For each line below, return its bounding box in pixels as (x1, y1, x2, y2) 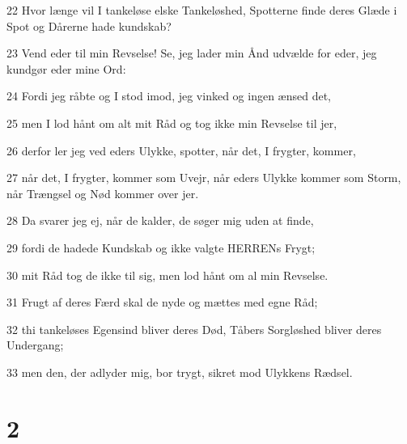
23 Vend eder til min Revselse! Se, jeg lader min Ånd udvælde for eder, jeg (6, 44, 377, 61)
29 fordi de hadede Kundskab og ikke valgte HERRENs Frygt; (6, 239, 316, 256)
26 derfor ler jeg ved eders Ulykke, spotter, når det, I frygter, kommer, (6, 142, 356, 159)
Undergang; (6, 336, 64, 353)
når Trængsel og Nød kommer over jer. (6, 184, 199, 201)
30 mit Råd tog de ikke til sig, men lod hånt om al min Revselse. (6, 266, 329, 283)
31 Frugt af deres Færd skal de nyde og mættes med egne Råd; (6, 294, 318, 311)
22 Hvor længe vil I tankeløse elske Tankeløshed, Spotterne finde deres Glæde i (6, 2, 397, 18)
